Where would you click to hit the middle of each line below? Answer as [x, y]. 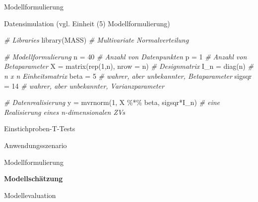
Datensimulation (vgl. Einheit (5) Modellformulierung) [87, 23]
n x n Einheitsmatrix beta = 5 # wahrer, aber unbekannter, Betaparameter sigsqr [128, 76]
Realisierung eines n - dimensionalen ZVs [65, 112]
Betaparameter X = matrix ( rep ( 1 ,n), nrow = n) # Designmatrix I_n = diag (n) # [129, 66]
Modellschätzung [33, 178]
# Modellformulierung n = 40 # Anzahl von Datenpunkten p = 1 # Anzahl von [126, 56]
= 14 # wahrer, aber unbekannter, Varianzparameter [84, 85]
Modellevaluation [30, 195]
